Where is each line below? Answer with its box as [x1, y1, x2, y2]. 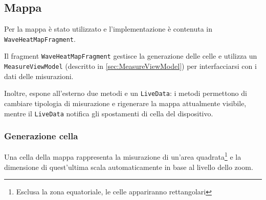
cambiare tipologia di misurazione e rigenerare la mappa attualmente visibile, [4, 98, 247, 109]
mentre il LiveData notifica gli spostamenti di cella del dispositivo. [4, 108, 213, 118]
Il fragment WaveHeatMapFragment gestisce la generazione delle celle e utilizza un [4, 51, 257, 61]
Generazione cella [4, 130, 78, 142]
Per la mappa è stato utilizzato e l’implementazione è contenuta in [4, 23, 213, 34]
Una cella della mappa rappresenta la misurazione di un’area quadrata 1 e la [4, 150, 241, 162]
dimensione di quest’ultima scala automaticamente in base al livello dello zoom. [4, 161, 253, 172]
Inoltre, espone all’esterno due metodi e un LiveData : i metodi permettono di [4, 88, 247, 98]
